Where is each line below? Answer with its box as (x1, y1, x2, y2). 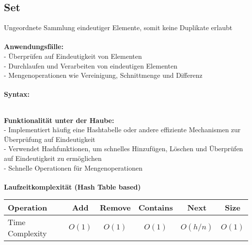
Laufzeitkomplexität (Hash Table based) (4, 181, 141, 192)
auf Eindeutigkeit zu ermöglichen (4, 153, 102, 163)
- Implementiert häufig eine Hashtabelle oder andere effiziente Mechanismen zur (4, 124, 241, 135)
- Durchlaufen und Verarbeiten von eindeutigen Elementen (4, 60, 177, 70)
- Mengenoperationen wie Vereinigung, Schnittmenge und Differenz (4, 70, 203, 80)
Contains (138, 202, 173, 213)
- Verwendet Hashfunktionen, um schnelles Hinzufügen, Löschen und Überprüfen (4, 143, 243, 154)
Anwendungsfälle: (4, 41, 63, 52)
